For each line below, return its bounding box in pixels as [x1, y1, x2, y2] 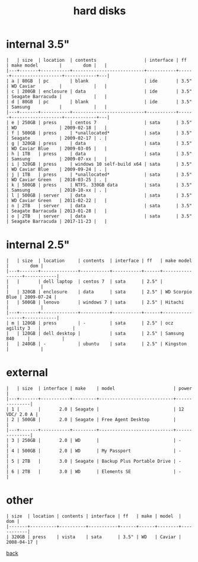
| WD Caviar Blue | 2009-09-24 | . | [6, 166, 108, 172]
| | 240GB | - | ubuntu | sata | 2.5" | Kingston [6, 340, 187, 347]
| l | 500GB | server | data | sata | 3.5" [6, 192, 193, 198]
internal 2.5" [6, 238, 70, 252]
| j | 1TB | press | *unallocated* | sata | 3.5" [6, 171, 193, 178]
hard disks [73, 4, 126, 18]
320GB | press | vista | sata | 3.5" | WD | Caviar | [11, 533, 182, 540]
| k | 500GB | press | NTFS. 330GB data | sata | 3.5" [6, 182, 193, 188]
